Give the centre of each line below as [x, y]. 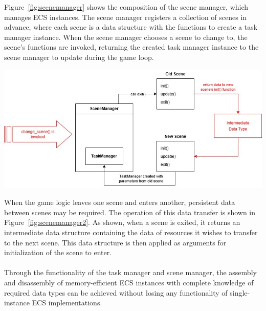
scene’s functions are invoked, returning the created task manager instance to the [131, 47]
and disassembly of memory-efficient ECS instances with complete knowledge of [129, 283]
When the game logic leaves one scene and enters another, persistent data [120, 202]
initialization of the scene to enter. [58, 252]
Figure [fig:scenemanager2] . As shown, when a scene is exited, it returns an [122, 222]
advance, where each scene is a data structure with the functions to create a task [131, 27]
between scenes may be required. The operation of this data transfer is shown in [130, 212]
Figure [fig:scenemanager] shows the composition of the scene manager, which [126, 7]
